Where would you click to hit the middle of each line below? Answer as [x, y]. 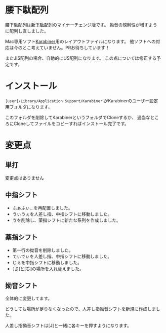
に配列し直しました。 [27, 31]
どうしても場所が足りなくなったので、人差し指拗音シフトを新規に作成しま [81, 309]
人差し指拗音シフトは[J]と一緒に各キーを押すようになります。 [68, 326]
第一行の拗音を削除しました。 [42, 250]
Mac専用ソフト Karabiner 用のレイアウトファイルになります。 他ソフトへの [81, 41]
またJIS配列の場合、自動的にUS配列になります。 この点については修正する [81, 58]
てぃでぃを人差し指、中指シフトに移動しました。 [62, 256]
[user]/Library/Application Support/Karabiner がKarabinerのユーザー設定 [82, 101]
